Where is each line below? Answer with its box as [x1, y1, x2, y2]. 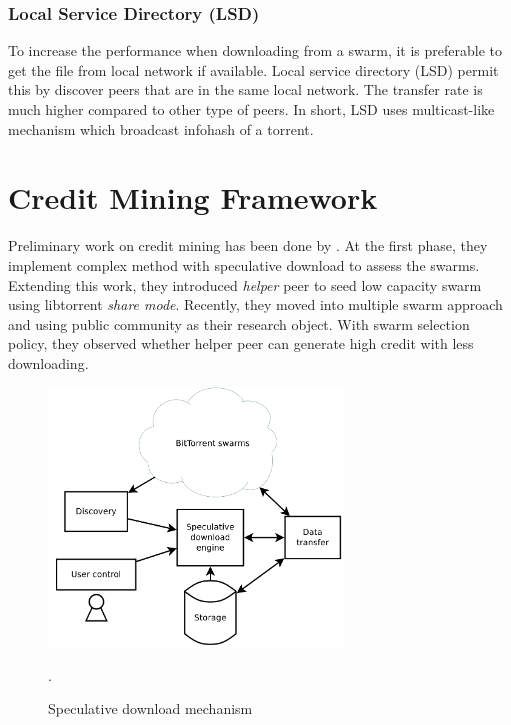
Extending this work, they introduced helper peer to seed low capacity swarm [8, 274, 482, 295]
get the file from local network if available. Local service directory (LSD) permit [8, 59, 499, 80]
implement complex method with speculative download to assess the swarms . [8, 254, 480, 275]
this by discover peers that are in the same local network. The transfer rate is [8, 79, 483, 100]
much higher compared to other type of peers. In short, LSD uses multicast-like [8, 99, 495, 119]
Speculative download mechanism [48, 698, 253, 719]
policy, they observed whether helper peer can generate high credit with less [8, 333, 474, 354]
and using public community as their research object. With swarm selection [8, 313, 470, 334]
